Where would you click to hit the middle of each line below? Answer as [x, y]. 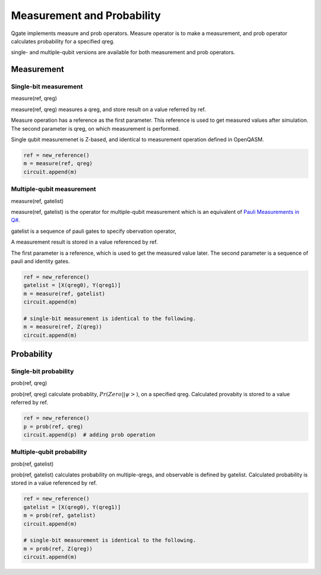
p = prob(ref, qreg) [53, 426]
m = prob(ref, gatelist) [60, 516]
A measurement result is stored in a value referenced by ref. [84, 242]
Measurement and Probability [86, 15]
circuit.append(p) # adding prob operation [89, 435]
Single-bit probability [43, 371]
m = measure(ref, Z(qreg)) [63, 327]
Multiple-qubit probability [49, 452]
